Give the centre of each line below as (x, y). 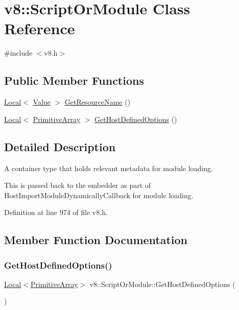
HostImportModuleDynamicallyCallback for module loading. (99, 195)
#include (18, 53)
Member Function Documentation (96, 240)
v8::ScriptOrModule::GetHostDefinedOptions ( (162, 284)
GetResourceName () (98, 102)
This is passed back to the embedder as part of (78, 185)
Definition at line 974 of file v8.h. (56, 212)
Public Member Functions (74, 80)
